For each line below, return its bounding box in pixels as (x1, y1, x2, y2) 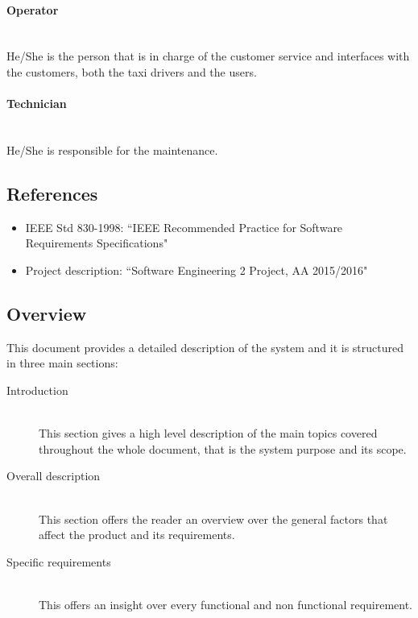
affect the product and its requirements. (39, 526, 235, 543)
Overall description (6, 467, 101, 484)
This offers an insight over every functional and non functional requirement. (39, 595, 413, 612)
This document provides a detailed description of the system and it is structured (6, 338, 404, 355)
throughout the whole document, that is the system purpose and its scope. (39, 440, 407, 457)
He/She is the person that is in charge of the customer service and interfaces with (6, 48, 410, 64)
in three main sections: (6, 355, 118, 371)
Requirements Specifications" (25, 234, 168, 251)
